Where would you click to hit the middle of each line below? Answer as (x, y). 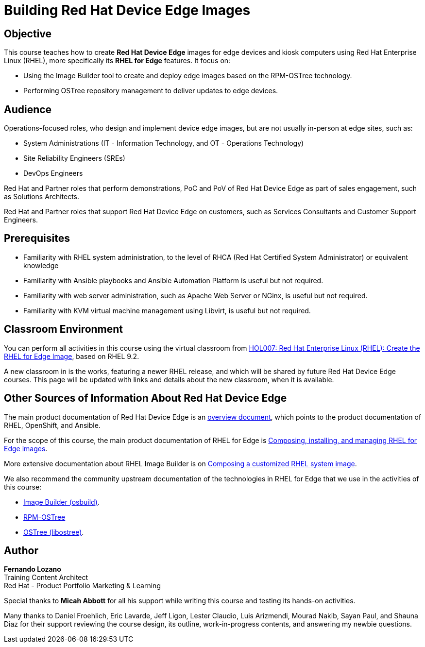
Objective (28, 34)
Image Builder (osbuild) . (61, 502)
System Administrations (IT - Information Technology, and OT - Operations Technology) (164, 143)
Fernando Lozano (33, 569)
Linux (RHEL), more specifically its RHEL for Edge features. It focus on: (117, 61)
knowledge (41, 265)
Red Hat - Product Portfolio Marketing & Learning (82, 586)
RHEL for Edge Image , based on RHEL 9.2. (72, 356)
